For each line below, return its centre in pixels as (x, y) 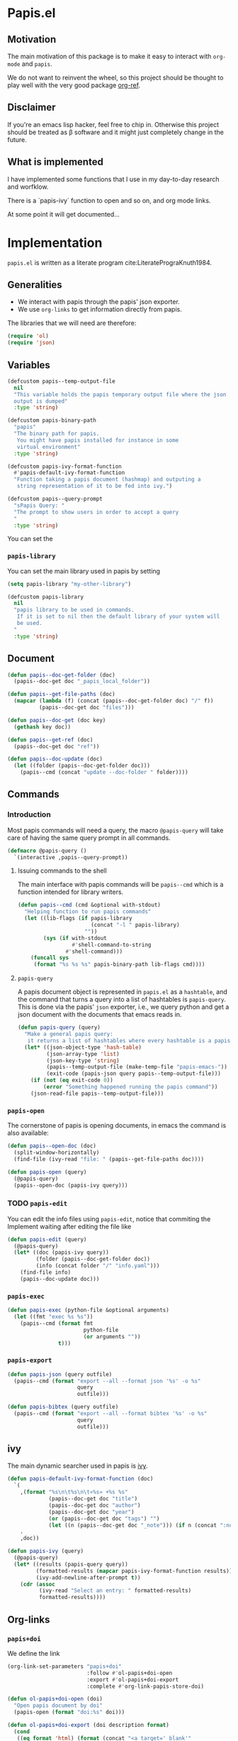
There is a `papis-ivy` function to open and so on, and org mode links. (109, 200)
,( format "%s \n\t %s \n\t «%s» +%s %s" (74, 1492)
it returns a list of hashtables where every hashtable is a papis (129, 1041)
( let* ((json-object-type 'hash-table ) (83, 1047)
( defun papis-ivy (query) (45, 1551)
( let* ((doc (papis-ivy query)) (62, 1252)
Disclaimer (32, 108)
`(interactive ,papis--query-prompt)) (71, 857)
